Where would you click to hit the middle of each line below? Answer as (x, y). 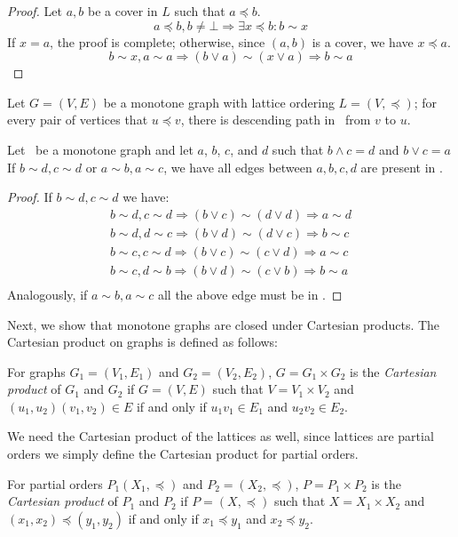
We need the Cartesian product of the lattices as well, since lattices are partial (221, 436)
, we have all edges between (238, 167)
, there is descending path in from (276, 120)
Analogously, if (47, 294)
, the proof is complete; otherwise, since (158, 41)
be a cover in (122, 11)
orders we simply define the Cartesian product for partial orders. (183, 454)
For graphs (36, 371)
